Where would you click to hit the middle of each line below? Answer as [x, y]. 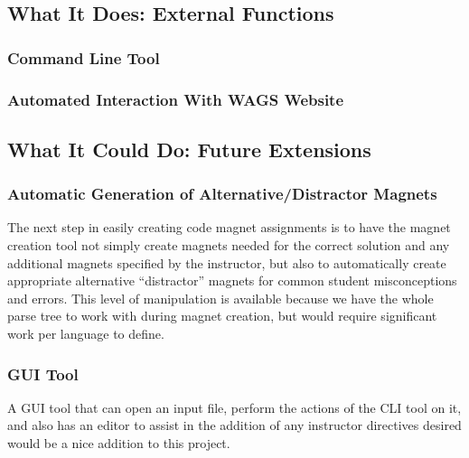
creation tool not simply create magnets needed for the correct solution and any [229, 245]
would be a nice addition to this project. [119, 443]
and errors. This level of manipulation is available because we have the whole [220, 298]
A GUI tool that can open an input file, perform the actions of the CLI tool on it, [234, 407]
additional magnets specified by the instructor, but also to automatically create [227, 262]
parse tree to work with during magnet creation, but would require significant [222, 316]
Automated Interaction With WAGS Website [176, 99]
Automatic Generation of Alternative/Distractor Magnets [222, 194]
